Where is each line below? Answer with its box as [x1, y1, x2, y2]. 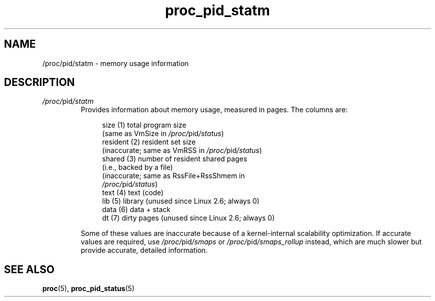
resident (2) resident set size [102, 138, 196, 147]
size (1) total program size [102, 121, 187, 130]
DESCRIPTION [4, 76, 75, 89]
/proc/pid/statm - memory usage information [42, 59, 189, 68]
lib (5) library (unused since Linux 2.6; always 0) [102, 197, 260, 206]
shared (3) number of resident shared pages [102, 154, 247, 163]
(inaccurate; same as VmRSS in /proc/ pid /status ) [102, 146, 262, 155]
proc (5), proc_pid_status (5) [42, 284, 135, 293]
